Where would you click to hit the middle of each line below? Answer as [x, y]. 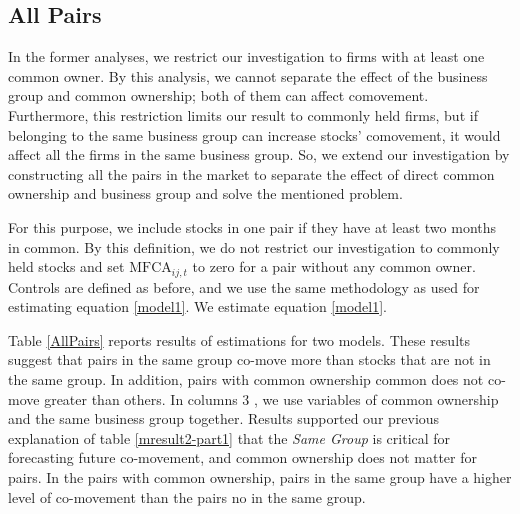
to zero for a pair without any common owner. [334, 266]
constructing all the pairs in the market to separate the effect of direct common [251, 173]
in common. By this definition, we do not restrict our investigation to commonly [254, 246]
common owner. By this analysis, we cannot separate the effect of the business [248, 75]
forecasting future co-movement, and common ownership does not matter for [243, 457]
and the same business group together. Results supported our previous [224, 418]
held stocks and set [66, 266]
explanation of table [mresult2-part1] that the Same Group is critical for [229, 437]
